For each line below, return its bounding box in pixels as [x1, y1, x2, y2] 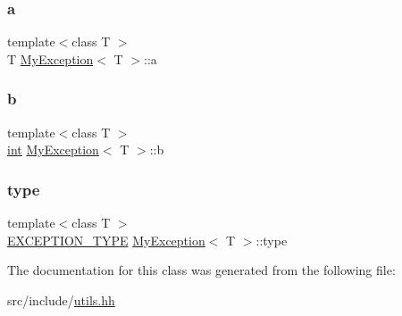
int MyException [7, 140, 99, 159]
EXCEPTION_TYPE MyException [7, 230, 205, 249]
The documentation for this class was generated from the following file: [7, 261, 396, 279]
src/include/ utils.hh [7, 290, 115, 309]
